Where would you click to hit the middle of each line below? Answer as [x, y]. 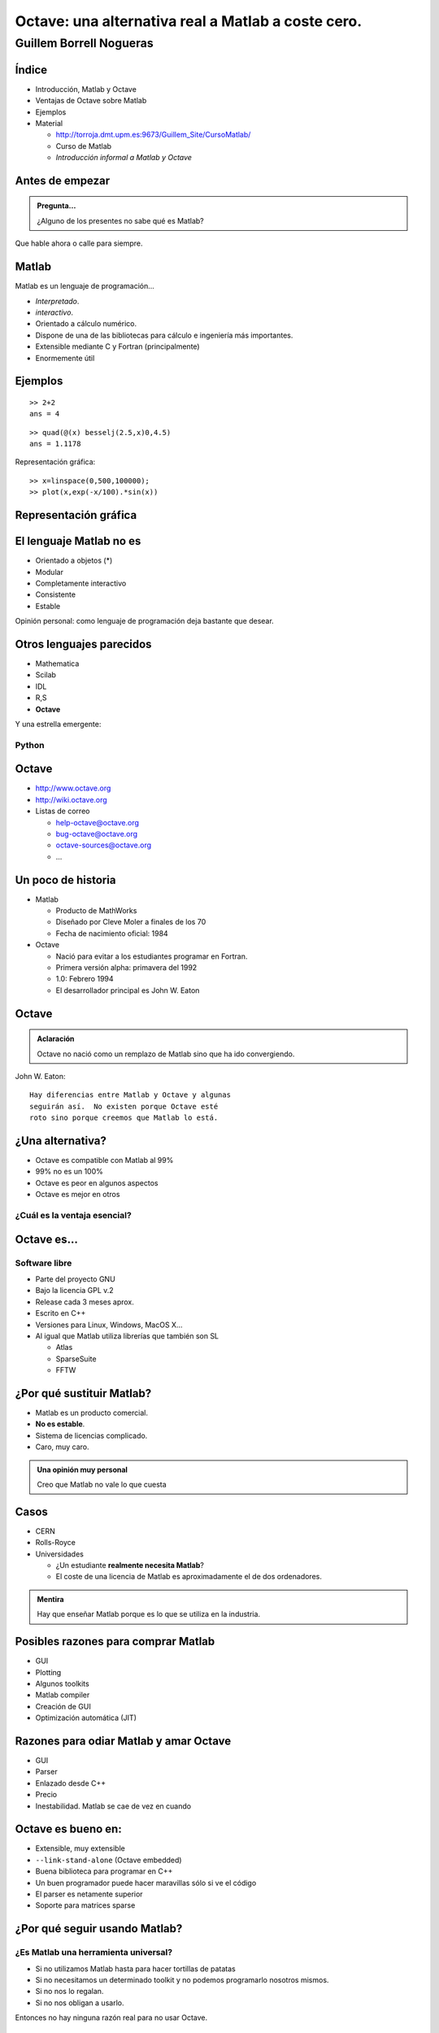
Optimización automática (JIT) [86, 1718]
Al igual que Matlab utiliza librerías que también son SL [127, 1336]
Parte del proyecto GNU [75, 1279]
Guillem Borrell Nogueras [84, 43]
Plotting [48, 1672]
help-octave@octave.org [98, 822]
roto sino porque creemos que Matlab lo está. [124, 1118]
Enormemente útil [65, 358]
